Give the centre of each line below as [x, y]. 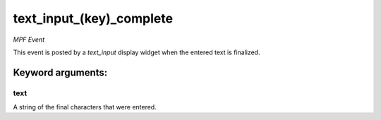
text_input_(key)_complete [93, 18]
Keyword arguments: [60, 72]
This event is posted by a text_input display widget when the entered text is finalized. [137, 52]
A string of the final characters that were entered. [85, 107]
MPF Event [29, 40]
